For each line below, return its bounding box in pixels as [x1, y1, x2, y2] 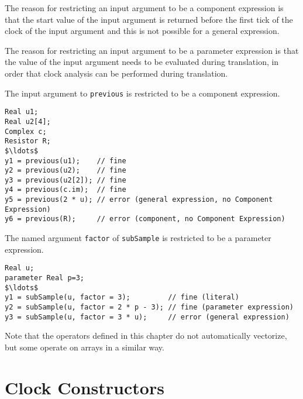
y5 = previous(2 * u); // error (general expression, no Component [5, 195, 273, 204]
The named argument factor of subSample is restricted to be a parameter [5, 232, 271, 244]
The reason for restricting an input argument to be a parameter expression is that [5, 44, 299, 56]
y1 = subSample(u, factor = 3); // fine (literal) [5, 293, 239, 302]
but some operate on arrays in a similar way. [5, 340, 164, 353]
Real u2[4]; [5, 117, 51, 126]
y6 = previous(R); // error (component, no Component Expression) [5, 215, 285, 223]
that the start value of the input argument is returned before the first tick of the [5, 13, 293, 25]
